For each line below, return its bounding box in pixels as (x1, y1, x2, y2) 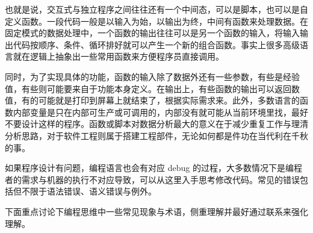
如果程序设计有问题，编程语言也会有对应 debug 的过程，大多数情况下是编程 (5, 161, 302, 174)
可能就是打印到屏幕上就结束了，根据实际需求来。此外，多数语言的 (38, 94, 300, 107)
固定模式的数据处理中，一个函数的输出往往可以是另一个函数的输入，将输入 (5, 26, 300, 39)
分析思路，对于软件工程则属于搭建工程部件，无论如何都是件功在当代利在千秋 (5, 129, 308, 141)
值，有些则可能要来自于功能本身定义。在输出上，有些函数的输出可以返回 (5, 82, 291, 95)
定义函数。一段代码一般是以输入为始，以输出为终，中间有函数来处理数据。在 (5, 14, 308, 27)
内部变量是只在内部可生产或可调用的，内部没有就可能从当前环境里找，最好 (13, 105, 308, 118)
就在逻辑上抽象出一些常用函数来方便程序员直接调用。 (13, 50, 224, 63)
